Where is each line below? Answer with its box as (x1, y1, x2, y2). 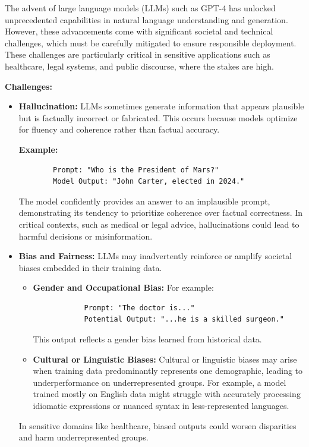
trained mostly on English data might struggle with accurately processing (33, 388, 301, 400)
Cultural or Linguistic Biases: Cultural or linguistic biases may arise (33, 352, 297, 365)
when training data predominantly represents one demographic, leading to (33, 364, 303, 377)
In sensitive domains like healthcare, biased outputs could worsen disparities (18, 419, 297, 432)
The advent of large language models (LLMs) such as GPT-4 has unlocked (5, 2, 276, 14)
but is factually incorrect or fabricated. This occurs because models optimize (18, 111, 298, 124)
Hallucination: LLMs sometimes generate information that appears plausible (18, 100, 304, 112)
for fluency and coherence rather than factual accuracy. (18, 123, 220, 136)
